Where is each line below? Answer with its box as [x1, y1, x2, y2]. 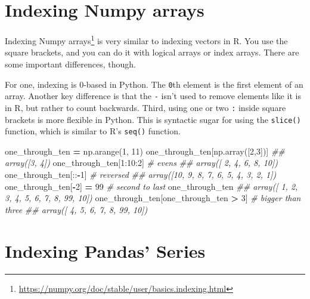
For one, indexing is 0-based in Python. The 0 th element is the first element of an [5, 78, 303, 90]
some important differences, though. [5, 57, 136, 70]
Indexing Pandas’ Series [5, 238, 206, 263]
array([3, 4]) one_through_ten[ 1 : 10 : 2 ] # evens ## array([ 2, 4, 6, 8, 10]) [5, 156, 278, 169]
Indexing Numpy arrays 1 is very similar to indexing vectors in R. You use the [5, 33, 288, 47]
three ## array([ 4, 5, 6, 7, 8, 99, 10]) [5, 203, 148, 215]
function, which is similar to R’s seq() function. [5, 125, 181, 137]
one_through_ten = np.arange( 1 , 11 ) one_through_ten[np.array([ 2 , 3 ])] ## [5, 144, 285, 157]
